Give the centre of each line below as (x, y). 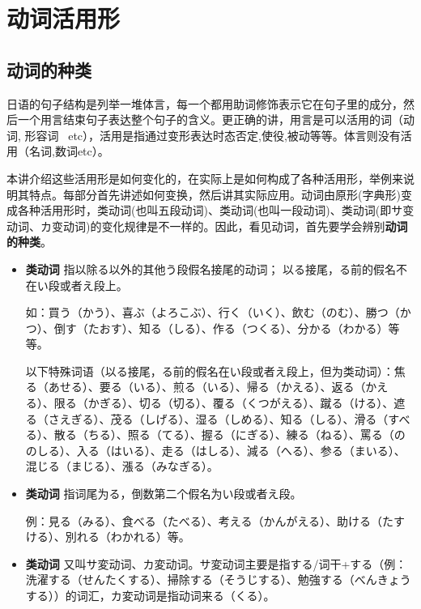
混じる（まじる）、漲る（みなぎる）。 (122, 466)
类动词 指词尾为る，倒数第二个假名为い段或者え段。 (164, 494)
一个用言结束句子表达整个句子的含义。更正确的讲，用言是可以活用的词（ (210, 119)
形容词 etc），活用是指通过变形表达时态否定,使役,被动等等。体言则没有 (213, 135)
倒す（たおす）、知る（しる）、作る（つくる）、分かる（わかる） (221, 328)
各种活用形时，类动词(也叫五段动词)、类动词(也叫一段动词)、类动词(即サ (210, 210)
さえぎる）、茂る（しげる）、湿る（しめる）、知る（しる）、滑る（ (218, 418)
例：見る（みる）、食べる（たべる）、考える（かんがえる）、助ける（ (204, 520)
